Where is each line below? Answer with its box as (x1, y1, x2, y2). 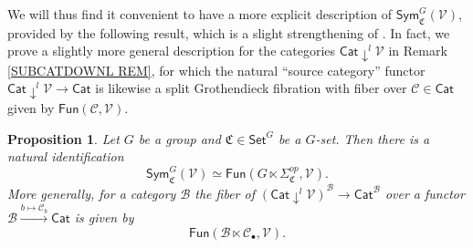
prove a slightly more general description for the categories (7, 41, 336, 60)
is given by (74, 208, 134, 227)
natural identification (7, 147, 124, 166)
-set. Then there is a (315, 129, 430, 148)
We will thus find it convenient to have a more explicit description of (7, 5, 393, 23)
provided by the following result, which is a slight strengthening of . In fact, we (7, 23, 450, 42)
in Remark (388, 41, 447, 60)
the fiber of (194, 183, 255, 202)
